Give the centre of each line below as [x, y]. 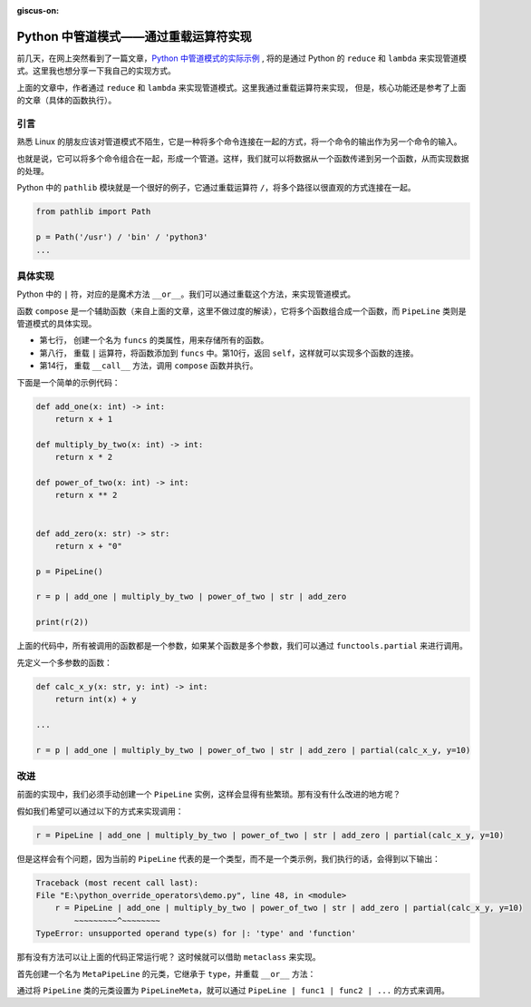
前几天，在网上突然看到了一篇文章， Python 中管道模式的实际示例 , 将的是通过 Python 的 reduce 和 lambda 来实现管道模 [241, 58]
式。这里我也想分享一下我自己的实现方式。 [96, 71]
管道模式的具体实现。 [57, 324]
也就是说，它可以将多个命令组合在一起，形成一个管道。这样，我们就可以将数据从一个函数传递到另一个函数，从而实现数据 [243, 158]
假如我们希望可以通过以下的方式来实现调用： [100, 811]
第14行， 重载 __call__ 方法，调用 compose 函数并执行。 [149, 366]
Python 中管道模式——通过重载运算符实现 [135, 36]
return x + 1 [84, 419]
